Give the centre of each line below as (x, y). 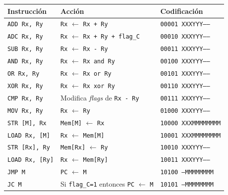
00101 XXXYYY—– (185, 73)
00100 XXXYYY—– (185, 62)
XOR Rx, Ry (25, 86)
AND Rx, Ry (25, 62)
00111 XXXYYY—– (185, 98)
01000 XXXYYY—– (185, 111)
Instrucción (27, 11)
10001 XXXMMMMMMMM (191, 135)
